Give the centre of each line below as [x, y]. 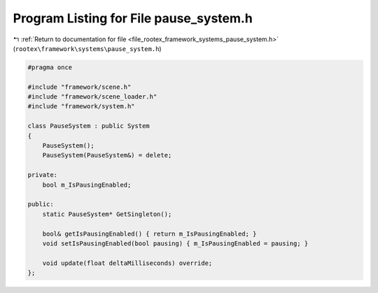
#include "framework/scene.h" [79, 87]
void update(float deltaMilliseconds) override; [127, 263]
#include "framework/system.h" [82, 106]
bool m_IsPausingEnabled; [87, 185]
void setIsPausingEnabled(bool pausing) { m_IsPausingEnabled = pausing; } [175, 243]
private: [43, 175]
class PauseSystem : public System [89, 126]
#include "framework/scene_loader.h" [92, 97]
